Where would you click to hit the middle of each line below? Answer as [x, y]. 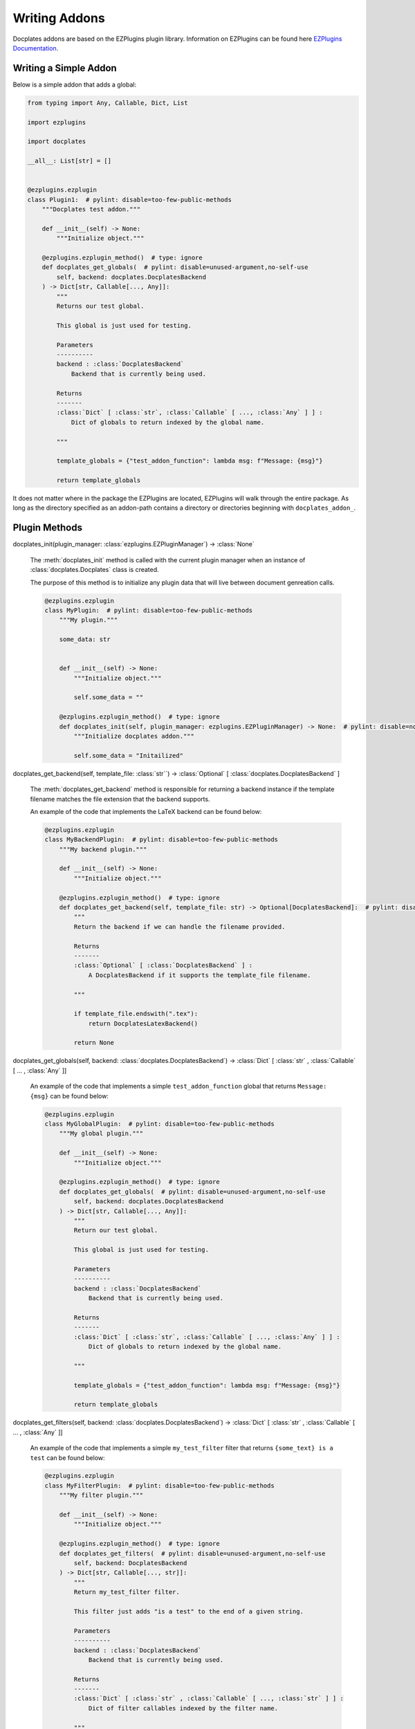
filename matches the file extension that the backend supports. [120, 799]
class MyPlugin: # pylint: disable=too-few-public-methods [149, 610]
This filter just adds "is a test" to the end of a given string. [189, 1611]
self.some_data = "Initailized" [128, 755]
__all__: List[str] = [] [70, 161]
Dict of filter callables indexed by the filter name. [183, 1708]
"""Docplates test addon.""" [91, 210]
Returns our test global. [100, 306]
